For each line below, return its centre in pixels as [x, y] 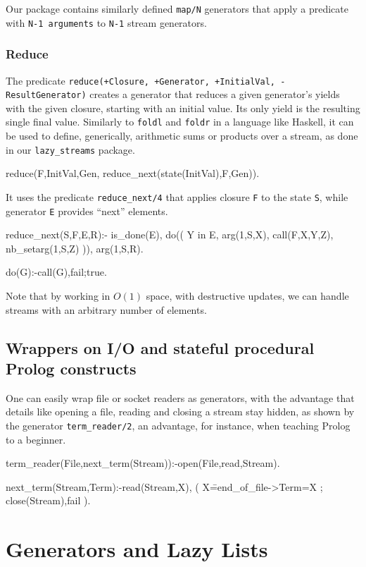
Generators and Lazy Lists [137, 549]
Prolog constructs [71, 368]
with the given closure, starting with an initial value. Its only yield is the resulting [183, 108]
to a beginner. [36, 439]
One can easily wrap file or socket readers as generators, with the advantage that [180, 397]
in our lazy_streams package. [70, 149]
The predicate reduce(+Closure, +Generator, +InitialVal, [140, 80]
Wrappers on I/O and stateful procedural [160, 347]
